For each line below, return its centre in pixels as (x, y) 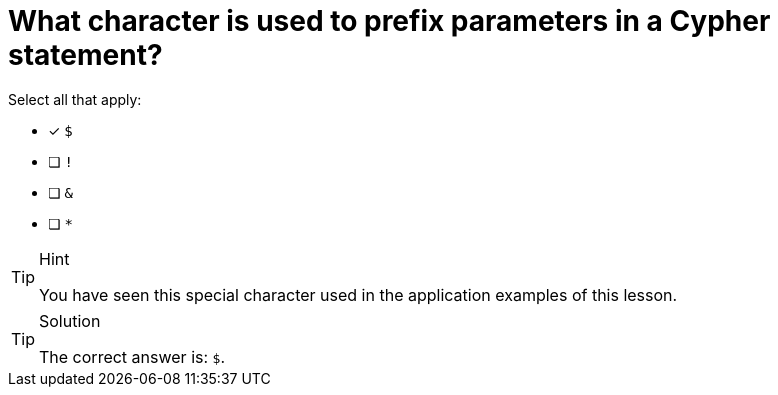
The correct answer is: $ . (132, 356)
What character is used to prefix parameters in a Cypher (389, 21)
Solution (70, 320)
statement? (85, 55)
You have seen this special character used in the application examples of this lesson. (358, 294)
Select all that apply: (75, 99)
